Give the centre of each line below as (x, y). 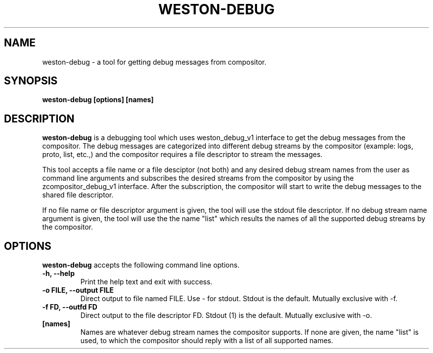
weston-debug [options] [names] (98, 100)
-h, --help (58, 274)
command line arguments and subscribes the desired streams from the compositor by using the (198, 178)
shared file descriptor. (78, 195)
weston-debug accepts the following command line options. (141, 265)
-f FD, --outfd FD (70, 307)
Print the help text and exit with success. (146, 282)
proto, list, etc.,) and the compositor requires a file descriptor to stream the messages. (182, 155)
